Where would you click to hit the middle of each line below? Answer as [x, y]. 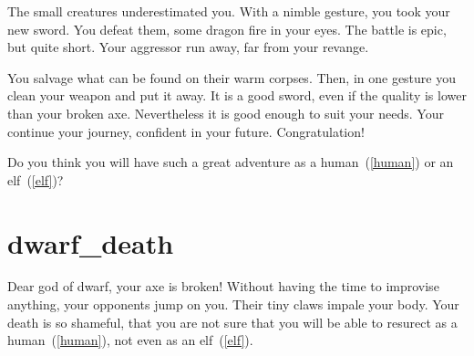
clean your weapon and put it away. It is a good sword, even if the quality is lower [237, 95]
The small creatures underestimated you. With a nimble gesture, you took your [229, 11]
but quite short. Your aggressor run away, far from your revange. [188, 47]
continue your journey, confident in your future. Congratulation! [186, 131]
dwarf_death [91, 242]
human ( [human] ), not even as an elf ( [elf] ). [130, 340]
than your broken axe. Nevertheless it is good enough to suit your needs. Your [226, 113]
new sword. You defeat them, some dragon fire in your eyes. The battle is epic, [227, 29]
